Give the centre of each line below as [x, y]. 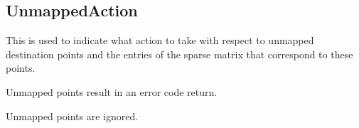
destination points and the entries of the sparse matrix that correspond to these [179, 54]
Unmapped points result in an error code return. [112, 91]
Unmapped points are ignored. [72, 116]
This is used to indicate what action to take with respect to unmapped [160, 40]
